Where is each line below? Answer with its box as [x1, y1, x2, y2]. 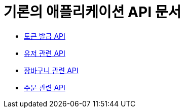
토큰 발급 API [24, 31, 65, 40]
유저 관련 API [24, 48, 65, 58]
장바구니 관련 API [24, 66, 79, 75]
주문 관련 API [24, 83, 65, 92]
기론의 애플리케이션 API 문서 [4, 4, 181, 21]
